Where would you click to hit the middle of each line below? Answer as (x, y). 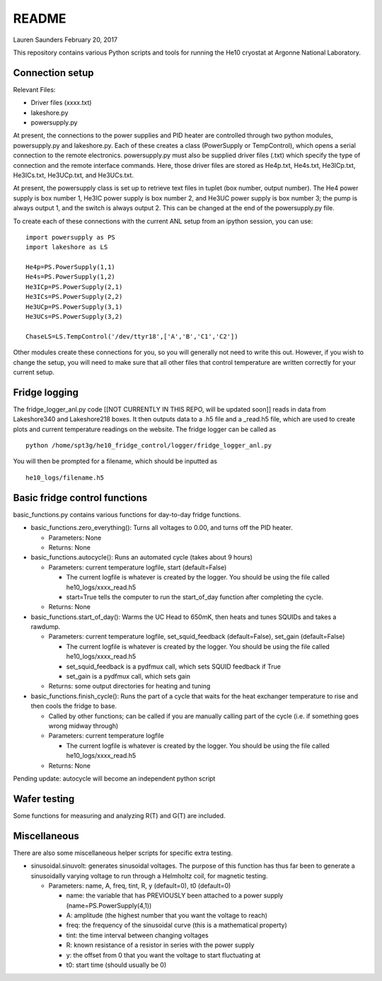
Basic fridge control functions (80, 498)
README (40, 18)
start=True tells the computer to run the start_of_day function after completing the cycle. (195, 597)
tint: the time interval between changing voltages (137, 935)
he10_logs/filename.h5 (65, 477)
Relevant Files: (34, 89)
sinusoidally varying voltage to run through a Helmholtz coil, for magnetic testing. (149, 875)
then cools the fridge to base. (74, 706)
